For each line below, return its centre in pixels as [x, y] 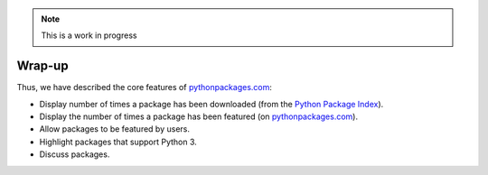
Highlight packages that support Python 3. [118, 142]
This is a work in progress [89, 35]
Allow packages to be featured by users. [114, 129]
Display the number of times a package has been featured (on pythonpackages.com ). [199, 116]
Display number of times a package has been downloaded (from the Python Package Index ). [211, 104]
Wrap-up [42, 66]
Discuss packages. [75, 154]
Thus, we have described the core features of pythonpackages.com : [145, 87]
